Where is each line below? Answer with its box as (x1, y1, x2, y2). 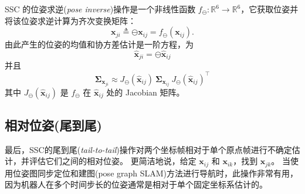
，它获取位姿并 (240, 3, 299, 15)
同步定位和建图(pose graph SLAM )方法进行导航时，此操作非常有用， (37, 166, 299, 179)
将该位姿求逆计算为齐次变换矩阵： (5, 14, 136, 26)
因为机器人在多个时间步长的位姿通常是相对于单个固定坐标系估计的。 (5, 178, 267, 190)
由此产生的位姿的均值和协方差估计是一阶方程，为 (5, 38, 194, 50)
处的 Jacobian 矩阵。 (106, 86, 185, 98)
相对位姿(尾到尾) (5, 116, 102, 134)
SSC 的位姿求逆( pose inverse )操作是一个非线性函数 (5, 3, 196, 15)
